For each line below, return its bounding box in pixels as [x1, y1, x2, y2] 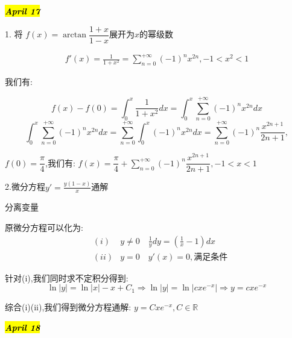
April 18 [5, 321, 40, 333]
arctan [63, 31, 87, 40]
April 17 [5, 5, 40, 17]
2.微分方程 [5, 180, 45, 193]
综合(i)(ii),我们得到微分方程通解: [5, 301, 132, 313]
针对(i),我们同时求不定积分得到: [5, 271, 129, 284]
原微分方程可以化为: [5, 221, 83, 234]
